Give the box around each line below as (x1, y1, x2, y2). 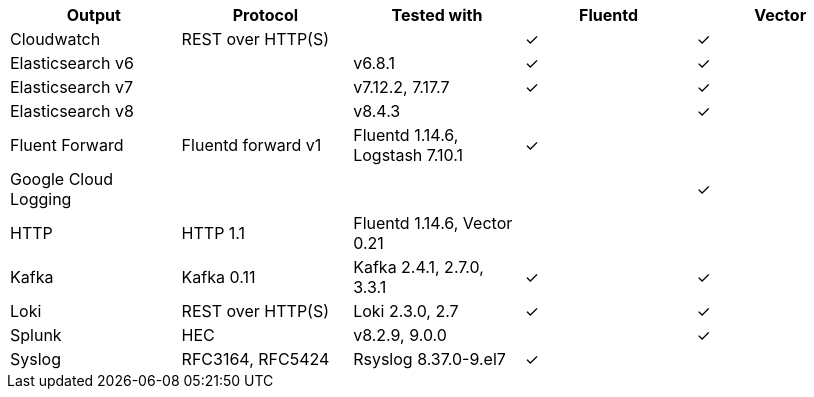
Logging (10, 189, 72, 209)
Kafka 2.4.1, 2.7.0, (353, 257, 484, 277)
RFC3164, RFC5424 (181, 349, 330, 369)
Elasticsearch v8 (10, 101, 134, 121)
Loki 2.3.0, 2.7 (353, 301, 459, 321)
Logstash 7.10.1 (353, 145, 463, 165)
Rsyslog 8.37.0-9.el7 (353, 349, 506, 369)
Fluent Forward (10, 135, 124, 155)
